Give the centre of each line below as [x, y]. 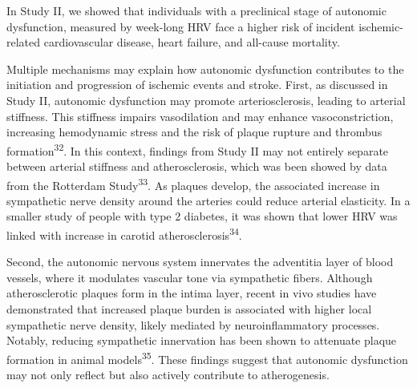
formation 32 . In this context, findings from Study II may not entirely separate [198, 149]
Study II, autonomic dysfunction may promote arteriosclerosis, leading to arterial [206, 100]
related [24, 42]
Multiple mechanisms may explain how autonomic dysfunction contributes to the [205, 69]
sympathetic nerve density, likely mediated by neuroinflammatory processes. [193, 324]
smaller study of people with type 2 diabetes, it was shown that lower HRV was [202, 216]
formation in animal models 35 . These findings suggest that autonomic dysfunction [207, 358]
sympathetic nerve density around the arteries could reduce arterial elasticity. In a [208, 200]
